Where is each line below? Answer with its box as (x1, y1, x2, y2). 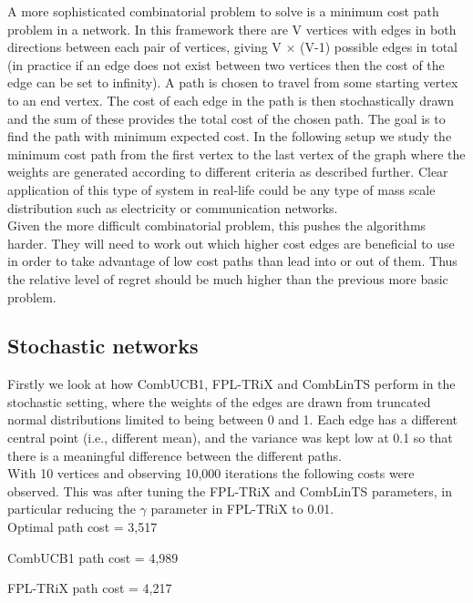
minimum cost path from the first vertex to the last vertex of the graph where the (7, 144, 466, 163)
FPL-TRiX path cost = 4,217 (7, 578, 172, 598)
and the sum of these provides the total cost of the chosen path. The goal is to (7, 108, 446, 128)
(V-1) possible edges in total (300, 37, 458, 56)
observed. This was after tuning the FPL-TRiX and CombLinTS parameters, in (7, 481, 452, 500)
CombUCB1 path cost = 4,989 (7, 547, 179, 567)
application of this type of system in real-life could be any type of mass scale (7, 179, 436, 199)
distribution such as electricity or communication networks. (7, 198, 338, 217)
